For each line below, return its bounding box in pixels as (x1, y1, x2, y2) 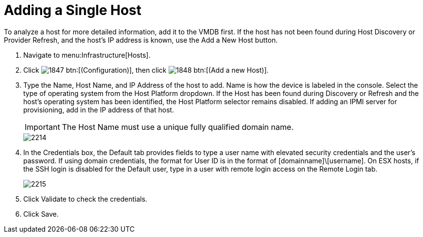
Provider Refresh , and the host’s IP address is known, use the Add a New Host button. (4, 35, 278, 44)
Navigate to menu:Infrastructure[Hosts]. (23, 50, 151, 59)
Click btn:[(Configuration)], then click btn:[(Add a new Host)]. (23, 65, 269, 74)
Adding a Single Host (4, 2, 141, 18)
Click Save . (23, 209, 59, 218)
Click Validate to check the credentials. (23, 194, 147, 203)
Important (25, 122, 60, 132)
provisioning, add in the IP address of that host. (23, 105, 174, 114)
